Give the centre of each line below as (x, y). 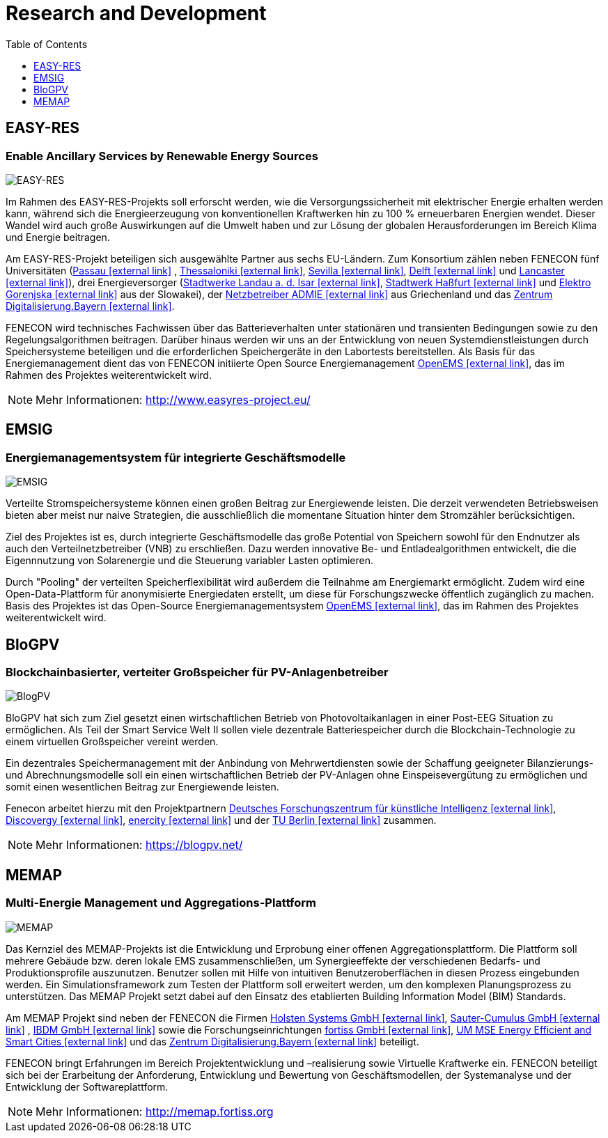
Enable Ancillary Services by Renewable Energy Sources (162, 156)
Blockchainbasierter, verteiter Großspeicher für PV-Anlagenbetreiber (197, 672)
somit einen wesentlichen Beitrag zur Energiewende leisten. (142, 787)
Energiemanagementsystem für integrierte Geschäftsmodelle (176, 457)
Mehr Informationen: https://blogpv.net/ (139, 845)
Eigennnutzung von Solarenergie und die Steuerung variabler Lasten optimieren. (189, 561)
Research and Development (136, 13)
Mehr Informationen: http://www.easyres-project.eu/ (173, 399)
